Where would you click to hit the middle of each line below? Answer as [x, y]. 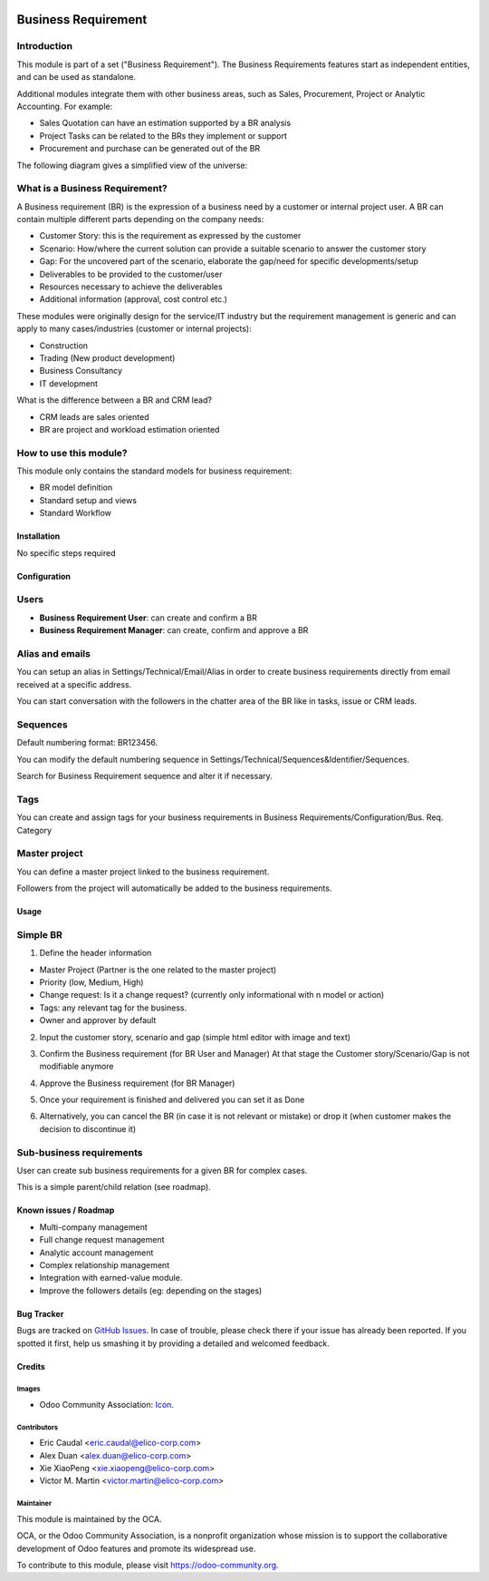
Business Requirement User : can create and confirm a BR [148, 618]
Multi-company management [94, 1227]
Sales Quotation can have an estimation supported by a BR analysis [165, 123]
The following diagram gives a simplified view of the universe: [132, 165]
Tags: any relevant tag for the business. [113, 1008]
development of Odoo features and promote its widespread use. [136, 1548]
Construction [64, 346]
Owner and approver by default [98, 1020]
